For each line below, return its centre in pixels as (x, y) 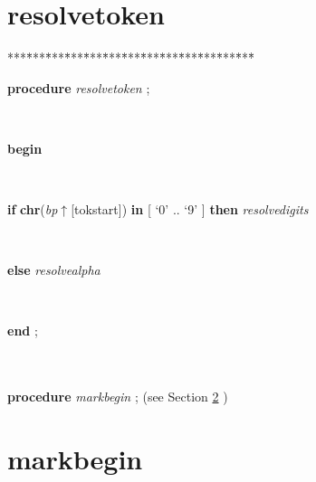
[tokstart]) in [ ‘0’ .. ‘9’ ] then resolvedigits (190, 209)
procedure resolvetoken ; (79, 87)
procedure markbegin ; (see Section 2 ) (118, 397)
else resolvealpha (54, 270)
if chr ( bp (33, 209)
